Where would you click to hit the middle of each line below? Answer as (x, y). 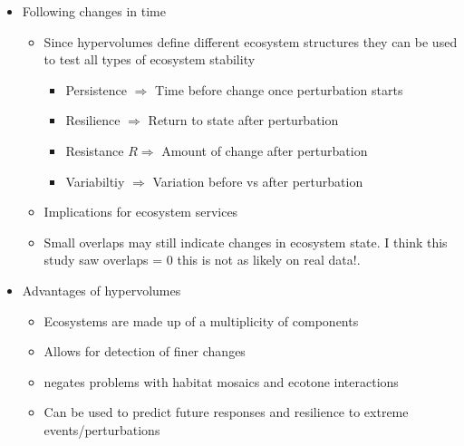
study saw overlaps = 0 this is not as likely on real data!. (202, 260)
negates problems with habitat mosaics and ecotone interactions (221, 381)
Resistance (95, 150)
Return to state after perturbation (243, 120)
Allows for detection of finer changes (145, 351)
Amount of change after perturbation (265, 150)
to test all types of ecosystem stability (150, 59)
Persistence (97, 89)
